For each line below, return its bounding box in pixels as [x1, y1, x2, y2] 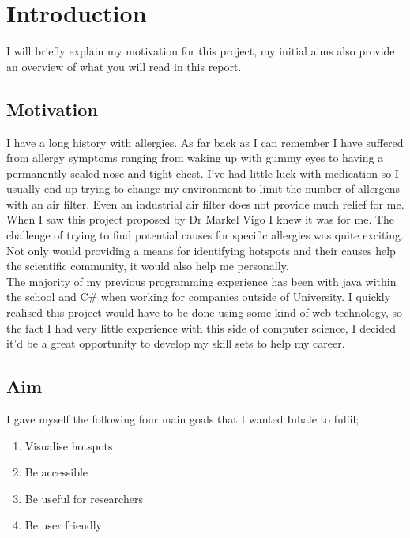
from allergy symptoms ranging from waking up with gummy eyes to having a [6, 149, 384, 166]
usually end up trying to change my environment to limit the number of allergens [6, 180, 401, 197]
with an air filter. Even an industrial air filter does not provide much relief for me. [6, 195, 404, 212]
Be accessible [24, 464, 88, 480]
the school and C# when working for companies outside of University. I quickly [6, 288, 391, 305]
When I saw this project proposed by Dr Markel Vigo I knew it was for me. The [6, 211, 395, 228]
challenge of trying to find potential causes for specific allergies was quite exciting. [6, 227, 404, 243]
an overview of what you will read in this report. [6, 58, 242, 74]
